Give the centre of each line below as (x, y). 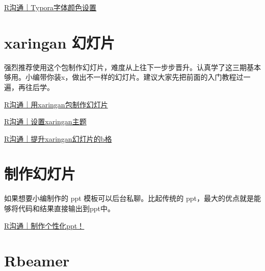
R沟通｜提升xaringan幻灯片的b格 (58, 138)
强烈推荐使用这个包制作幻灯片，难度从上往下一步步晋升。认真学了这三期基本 (132, 67)
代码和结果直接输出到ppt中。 (67, 208)
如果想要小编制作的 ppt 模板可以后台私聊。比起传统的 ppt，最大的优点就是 (129, 198)
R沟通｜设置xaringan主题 (45, 121)
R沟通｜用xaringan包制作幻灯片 (56, 104)
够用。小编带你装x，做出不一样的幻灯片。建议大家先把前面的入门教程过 (124, 77)
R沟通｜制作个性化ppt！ (44, 225)
